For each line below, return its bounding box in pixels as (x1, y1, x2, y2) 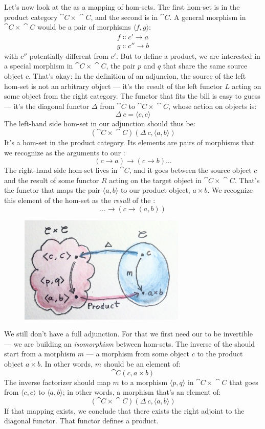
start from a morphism (4, 348, 76, 359)
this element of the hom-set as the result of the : (4, 194, 156, 205)
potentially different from (29, 50, 108, 61)
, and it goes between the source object (129, 165, 252, 175)
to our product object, (120, 185, 190, 195)
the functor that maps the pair (4, 185, 101, 195)
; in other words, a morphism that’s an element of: (62, 387, 221, 397)
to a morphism (121, 376, 168, 387)
